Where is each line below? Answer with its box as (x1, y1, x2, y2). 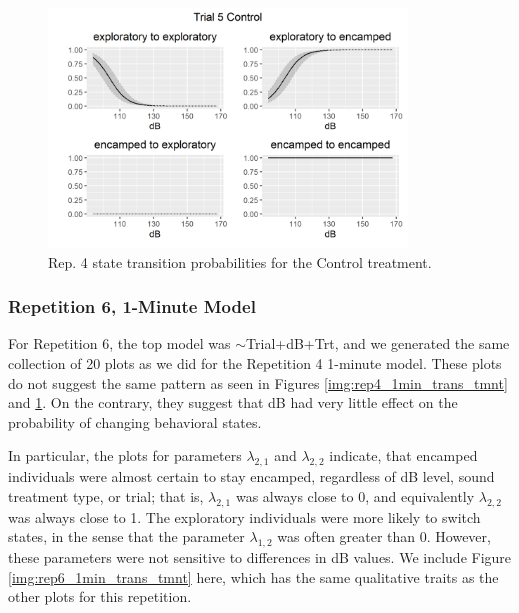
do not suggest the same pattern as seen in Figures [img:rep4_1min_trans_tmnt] (8, 372, 508, 393)
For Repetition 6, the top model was (8, 333, 231, 354)
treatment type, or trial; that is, (8, 485, 204, 506)
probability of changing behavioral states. (8, 411, 262, 432)
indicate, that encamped (329, 445, 478, 466)
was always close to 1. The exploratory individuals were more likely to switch (8, 506, 481, 527)
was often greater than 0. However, (277, 526, 491, 547)
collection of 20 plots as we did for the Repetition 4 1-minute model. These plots (8, 353, 502, 374)
